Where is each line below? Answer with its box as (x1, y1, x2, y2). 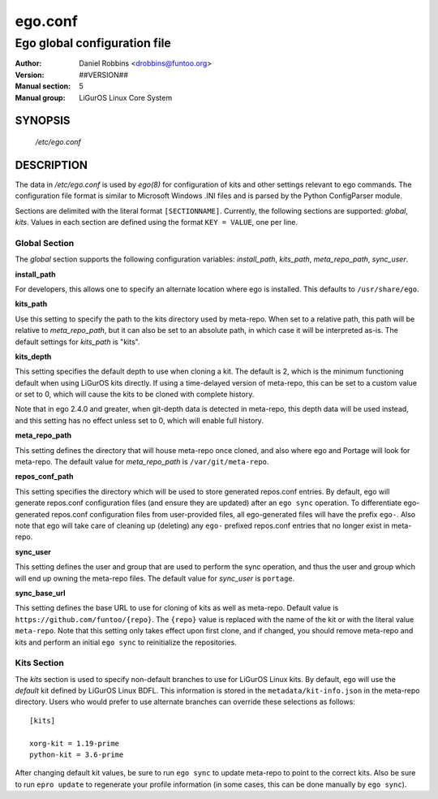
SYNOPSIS (15, 114, 71, 127)
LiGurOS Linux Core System (79, 93, 173, 102)
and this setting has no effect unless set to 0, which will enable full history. (15, 415, 264, 425)
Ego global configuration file (15, 36, 172, 50)
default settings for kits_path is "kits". (15, 337, 140, 347)
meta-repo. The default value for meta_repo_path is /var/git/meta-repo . (15, 457, 269, 467)
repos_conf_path (15, 472, 74, 482)
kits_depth (15, 352, 52, 361)
